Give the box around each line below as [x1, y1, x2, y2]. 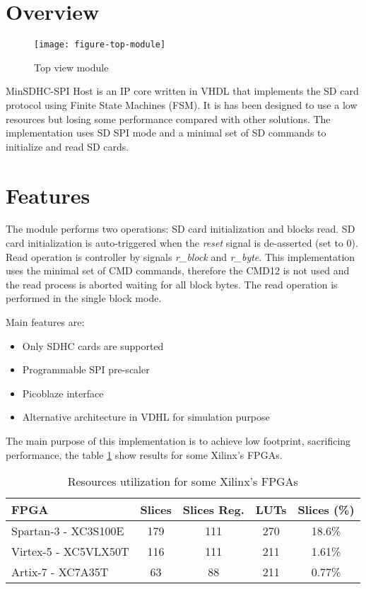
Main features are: [6, 315, 85, 330]
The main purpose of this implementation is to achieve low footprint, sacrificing [6, 433, 351, 448]
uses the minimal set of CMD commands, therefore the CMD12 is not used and [6, 263, 350, 278]
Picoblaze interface [22, 385, 104, 400]
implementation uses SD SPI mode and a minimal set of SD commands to [6, 125, 326, 140]
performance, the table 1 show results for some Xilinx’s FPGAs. [6, 447, 283, 462]
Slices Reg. [182, 501, 244, 518]
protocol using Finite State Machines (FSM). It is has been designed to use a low [6, 97, 358, 112]
